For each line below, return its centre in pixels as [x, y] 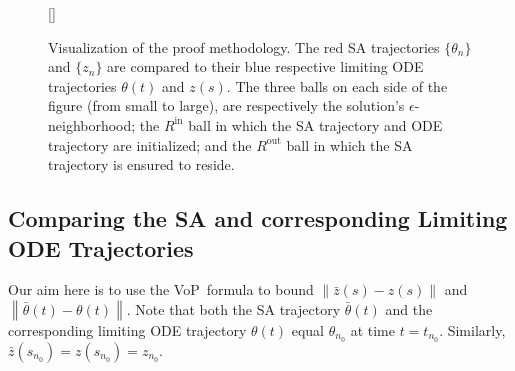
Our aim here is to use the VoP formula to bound [161, 289]
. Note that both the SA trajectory [233, 309]
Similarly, [476, 329]
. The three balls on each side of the [337, 85]
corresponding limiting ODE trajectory [127, 329]
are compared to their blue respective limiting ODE [265, 66]
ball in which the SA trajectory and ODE [315, 124]
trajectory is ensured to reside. [141, 164]
